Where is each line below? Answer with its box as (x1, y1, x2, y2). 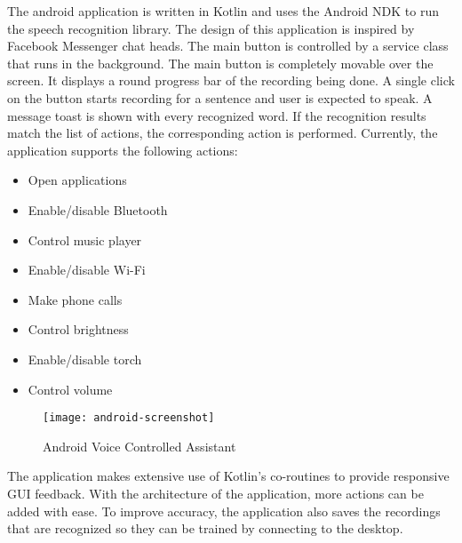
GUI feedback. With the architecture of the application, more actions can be (7, 483, 424, 502)
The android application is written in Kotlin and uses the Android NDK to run (7, 2, 439, 20)
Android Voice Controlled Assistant (43, 436, 236, 455)
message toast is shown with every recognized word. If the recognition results (7, 106, 426, 124)
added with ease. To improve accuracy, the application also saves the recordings (7, 501, 441, 520)
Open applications (28, 171, 127, 189)
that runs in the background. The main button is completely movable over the (7, 53, 434, 72)
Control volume (28, 379, 113, 398)
